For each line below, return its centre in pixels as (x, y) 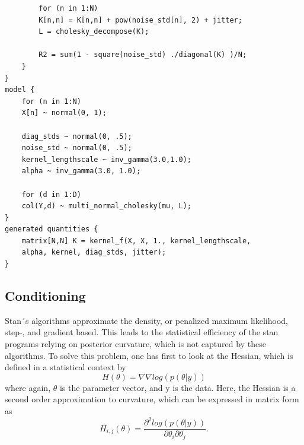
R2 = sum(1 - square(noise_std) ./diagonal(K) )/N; (143, 55)
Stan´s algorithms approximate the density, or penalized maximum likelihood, (146, 320)
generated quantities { (52, 229)
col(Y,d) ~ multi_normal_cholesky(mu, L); (106, 206)
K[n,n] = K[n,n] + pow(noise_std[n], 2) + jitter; (140, 20)
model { (20, 90)
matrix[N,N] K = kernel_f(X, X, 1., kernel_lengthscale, (136, 241)
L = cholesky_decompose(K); (94, 32)
